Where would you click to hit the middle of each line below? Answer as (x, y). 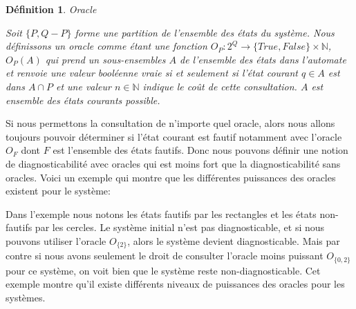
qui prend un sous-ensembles (105, 59)
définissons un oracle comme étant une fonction (106, 46)
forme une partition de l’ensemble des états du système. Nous (205, 32)
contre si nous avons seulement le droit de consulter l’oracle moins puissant (165, 256)
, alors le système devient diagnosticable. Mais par (234, 240)
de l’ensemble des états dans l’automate (263, 59)
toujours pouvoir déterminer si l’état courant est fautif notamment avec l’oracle (174, 136)
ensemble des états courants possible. (83, 100)
